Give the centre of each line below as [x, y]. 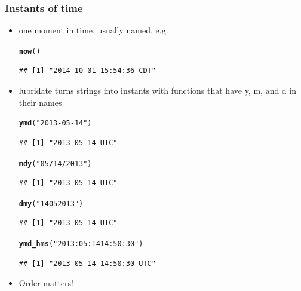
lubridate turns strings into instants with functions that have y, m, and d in [157, 91]
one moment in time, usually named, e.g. [93, 30]
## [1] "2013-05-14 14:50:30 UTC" [87, 263]
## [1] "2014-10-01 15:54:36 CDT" [87, 71]
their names [40, 102]
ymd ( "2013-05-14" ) [55, 123]
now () [30, 51]
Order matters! [46, 283]
